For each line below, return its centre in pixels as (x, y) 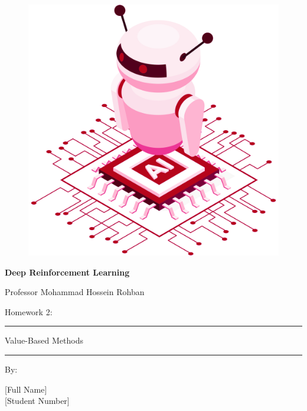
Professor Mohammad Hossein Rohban (75, 292)
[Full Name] (26, 389)
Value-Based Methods (44, 340)
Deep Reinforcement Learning (67, 272)
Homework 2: (29, 311)
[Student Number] (37, 401)
